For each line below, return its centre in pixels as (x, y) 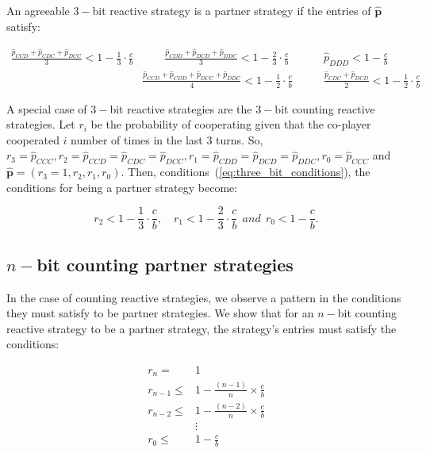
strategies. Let (41, 124)
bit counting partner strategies (165, 264)
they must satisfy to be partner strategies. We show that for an (160, 313)
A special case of (47, 108)
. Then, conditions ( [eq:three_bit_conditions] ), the (246, 172)
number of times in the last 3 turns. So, (167, 139)
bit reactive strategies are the (181, 108)
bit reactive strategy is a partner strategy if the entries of (232, 10)
